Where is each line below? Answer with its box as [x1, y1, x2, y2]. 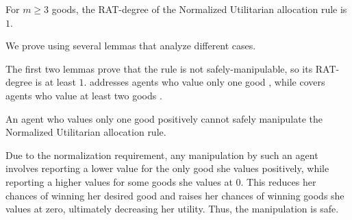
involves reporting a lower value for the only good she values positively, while [5, 161, 329, 175]
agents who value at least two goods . [5, 88, 162, 102]
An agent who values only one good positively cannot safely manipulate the [5, 111, 323, 125]
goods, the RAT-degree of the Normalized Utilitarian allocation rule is [51, 2, 347, 16]
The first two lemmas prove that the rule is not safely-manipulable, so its [5, 61, 313, 75]
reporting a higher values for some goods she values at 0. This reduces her [5, 174, 316, 188]
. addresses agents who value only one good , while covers [84, 75, 325, 89]
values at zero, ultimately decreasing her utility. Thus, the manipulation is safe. [5, 201, 339, 216]
